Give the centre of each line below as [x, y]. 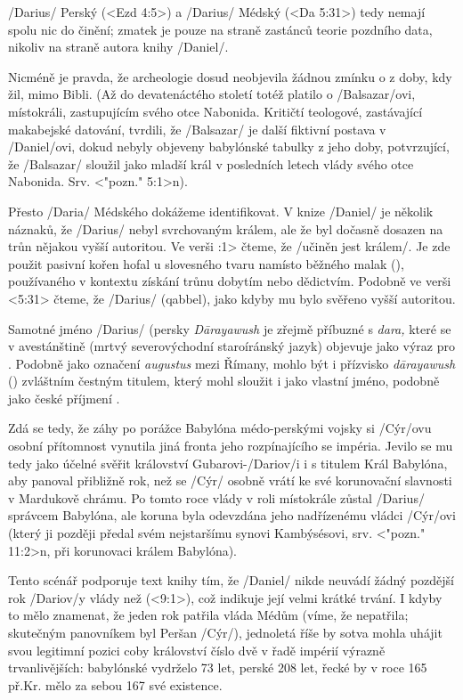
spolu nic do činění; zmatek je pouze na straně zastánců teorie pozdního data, [220, 29]
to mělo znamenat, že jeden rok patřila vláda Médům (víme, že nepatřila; [208, 615]
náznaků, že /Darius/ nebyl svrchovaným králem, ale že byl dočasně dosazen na [226, 228]
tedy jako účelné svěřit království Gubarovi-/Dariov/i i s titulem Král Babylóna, [228, 463]
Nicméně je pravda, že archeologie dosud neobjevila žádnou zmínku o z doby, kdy [230, 76]
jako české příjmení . [64, 398]
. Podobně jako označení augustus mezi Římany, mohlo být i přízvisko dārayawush [232, 363]
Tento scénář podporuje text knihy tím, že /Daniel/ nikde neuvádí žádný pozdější [231, 580]
